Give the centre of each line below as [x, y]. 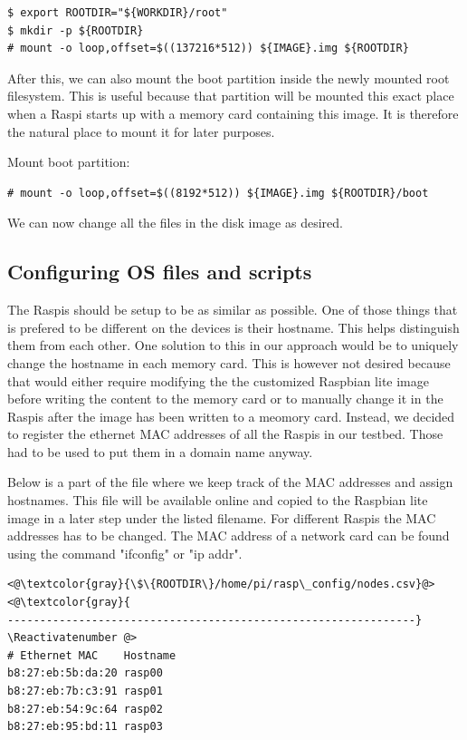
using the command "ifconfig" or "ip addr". [125, 553]
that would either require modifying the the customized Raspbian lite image [218, 380]
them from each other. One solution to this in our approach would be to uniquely [233, 345]
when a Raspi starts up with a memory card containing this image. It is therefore [233, 113]
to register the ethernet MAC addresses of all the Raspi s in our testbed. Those [225, 434]
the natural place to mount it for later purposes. [141, 131]
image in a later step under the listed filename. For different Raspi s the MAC [222, 517]
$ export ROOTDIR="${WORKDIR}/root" [118, 13]
